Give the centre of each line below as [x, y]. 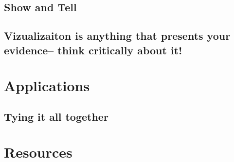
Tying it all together [56, 116]
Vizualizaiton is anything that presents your [117, 36]
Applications [47, 86]
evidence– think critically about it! [93, 50]
